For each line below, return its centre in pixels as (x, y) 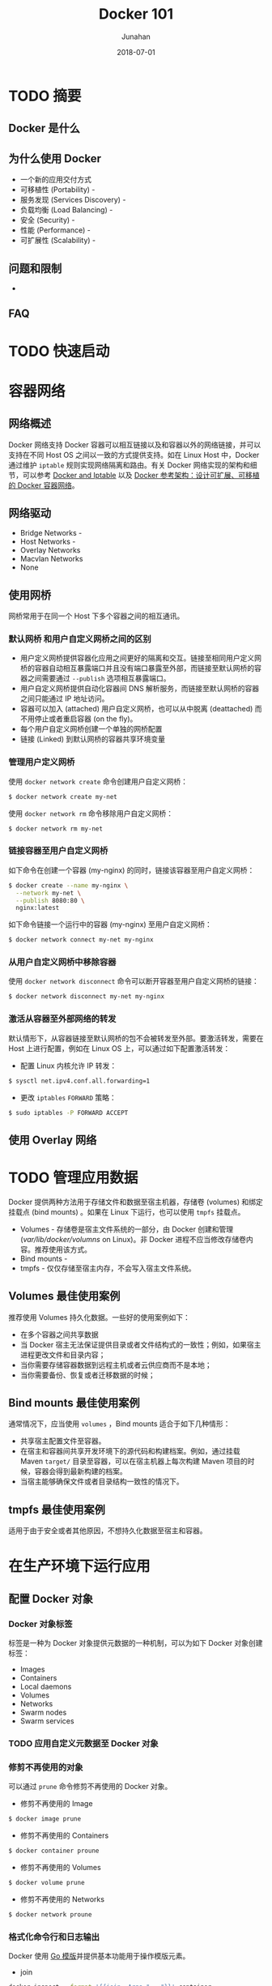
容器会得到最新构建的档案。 (81, 1471)
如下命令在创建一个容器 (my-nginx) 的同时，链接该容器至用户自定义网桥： (132, 870)
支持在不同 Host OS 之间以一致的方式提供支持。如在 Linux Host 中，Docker (134, 455)
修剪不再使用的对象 (46, 1767)
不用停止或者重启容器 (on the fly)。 (79, 719)
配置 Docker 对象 (51, 1598)
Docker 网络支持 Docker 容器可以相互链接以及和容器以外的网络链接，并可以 (135, 444)
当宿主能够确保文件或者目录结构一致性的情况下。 (102, 1482)
